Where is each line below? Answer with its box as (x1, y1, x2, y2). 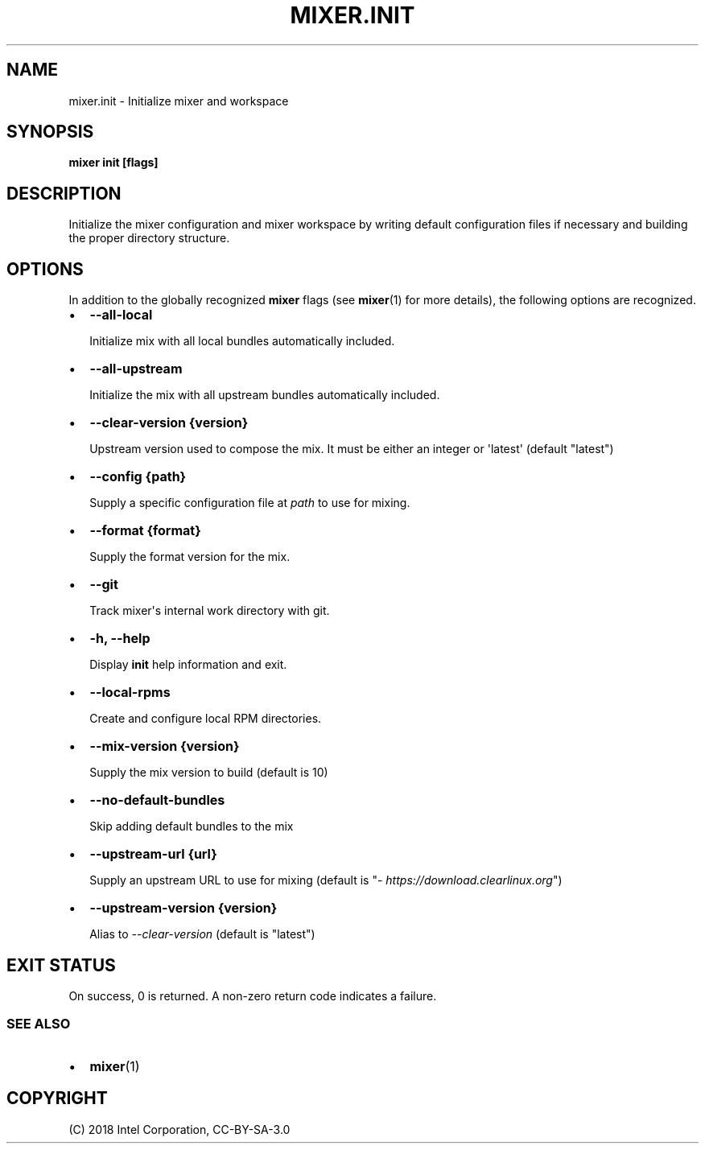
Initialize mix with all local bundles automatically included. (89, 334, 395, 348)
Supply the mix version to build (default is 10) (89, 765, 328, 780)
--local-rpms (89, 684, 171, 701)
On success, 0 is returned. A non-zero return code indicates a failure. (68, 988, 437, 1003)
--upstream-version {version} (89, 900, 278, 917)
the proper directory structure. (68, 231, 230, 245)
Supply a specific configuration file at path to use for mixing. (89, 496, 410, 510)
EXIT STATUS (6, 954, 116, 975)
